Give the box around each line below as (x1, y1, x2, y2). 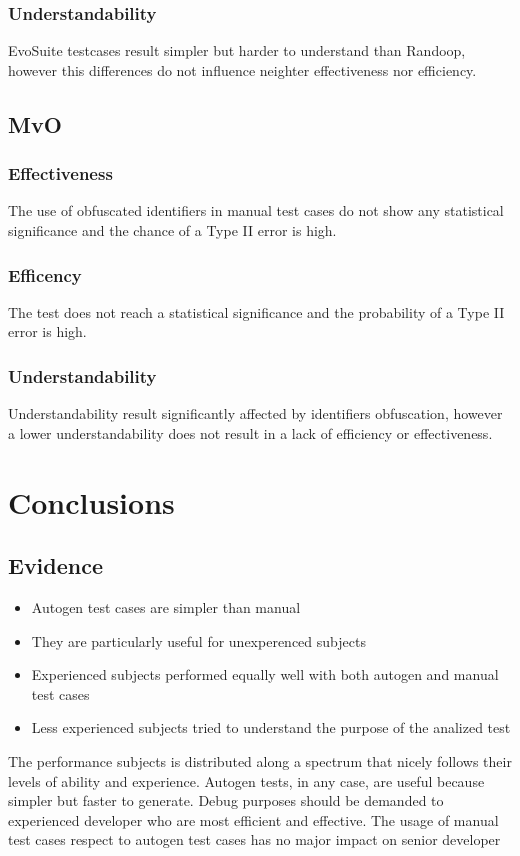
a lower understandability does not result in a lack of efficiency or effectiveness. (8, 422, 493, 443)
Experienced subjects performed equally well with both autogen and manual (31, 664, 499, 685)
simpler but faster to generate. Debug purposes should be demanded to (8, 790, 444, 811)
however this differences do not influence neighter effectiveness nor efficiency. (8, 59, 477, 80)
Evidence (8, 550, 104, 581)
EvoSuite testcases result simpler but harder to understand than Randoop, (8, 40, 466, 61)
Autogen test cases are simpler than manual (31, 596, 301, 617)
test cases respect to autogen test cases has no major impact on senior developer (8, 829, 501, 850)
